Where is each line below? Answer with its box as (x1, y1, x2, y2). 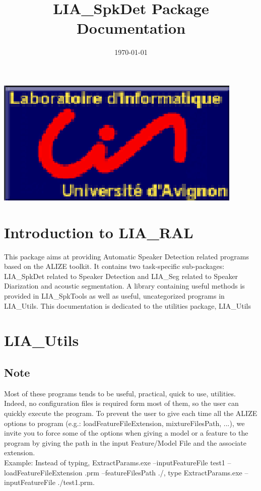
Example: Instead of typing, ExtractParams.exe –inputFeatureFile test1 (4, 457, 225, 467)
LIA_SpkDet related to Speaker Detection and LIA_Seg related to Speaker (4, 270, 238, 281)
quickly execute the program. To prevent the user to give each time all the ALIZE (4, 407, 257, 418)
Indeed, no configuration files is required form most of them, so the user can (4, 398, 239, 408)
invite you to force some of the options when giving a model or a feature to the (4, 428, 248, 438)
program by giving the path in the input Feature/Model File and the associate (4, 437, 246, 448)
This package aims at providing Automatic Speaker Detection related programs (4, 251, 249, 261)
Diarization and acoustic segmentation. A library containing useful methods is (4, 280, 245, 291)
